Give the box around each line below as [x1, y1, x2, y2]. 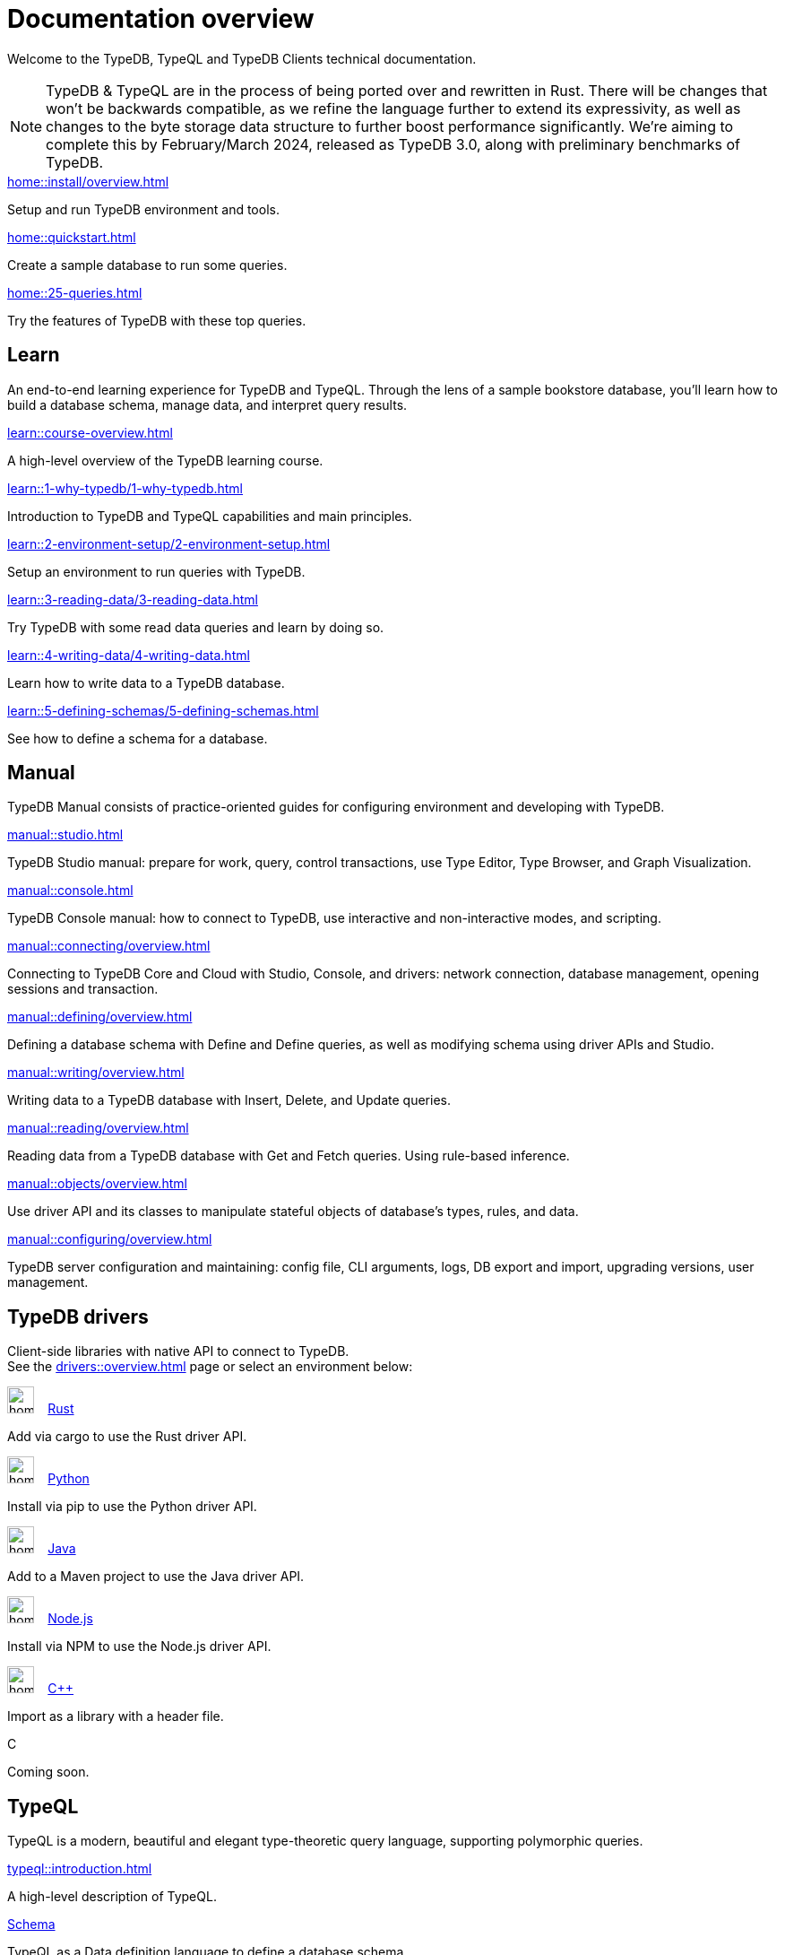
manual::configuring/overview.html [7, 1231, 212, 1247]
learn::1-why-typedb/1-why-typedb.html [7, 480, 244, 496]
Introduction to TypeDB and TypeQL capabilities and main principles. [7, 508, 412, 524]
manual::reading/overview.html [7, 1120, 189, 1136]
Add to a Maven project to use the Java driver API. [7, 1568, 305, 1585]
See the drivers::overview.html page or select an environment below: [7, 1359, 413, 1375]
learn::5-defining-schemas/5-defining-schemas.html [7, 702, 319, 718]
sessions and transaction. [7, 981, 159, 997]
